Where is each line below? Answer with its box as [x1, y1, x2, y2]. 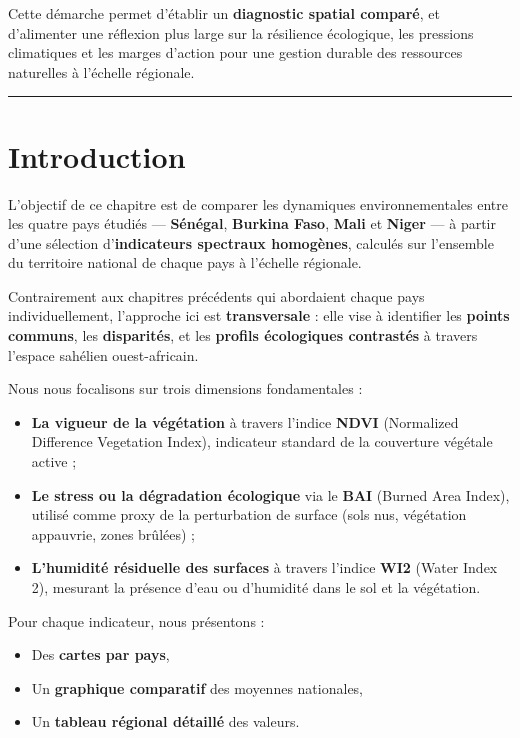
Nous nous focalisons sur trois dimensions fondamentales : [8, 378, 363, 399]
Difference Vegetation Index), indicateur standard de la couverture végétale [31, 431, 493, 452]
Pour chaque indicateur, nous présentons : [8, 610, 265, 631]
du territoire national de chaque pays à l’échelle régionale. [8, 252, 362, 273]
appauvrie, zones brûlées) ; [31, 523, 195, 544]
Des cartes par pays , [31, 644, 170, 665]
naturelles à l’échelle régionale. [8, 61, 195, 82]
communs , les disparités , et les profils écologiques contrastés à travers [8, 325, 478, 346]
